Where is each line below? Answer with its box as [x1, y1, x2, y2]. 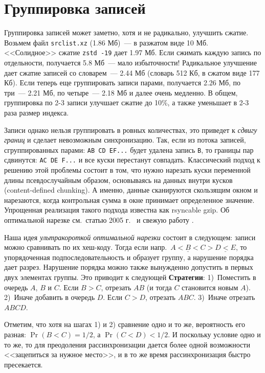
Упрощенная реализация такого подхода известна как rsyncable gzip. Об [4, 204, 230, 215]
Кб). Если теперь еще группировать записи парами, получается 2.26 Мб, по [4, 77, 241, 88]
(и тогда [146, 282, 172, 292]
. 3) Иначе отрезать [193, 292, 255, 302]
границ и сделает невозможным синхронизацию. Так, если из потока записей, [4, 134, 246, 145]
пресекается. [4, 359, 43, 369]
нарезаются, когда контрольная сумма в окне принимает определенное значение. [4, 194, 255, 205]
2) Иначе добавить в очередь [4, 292, 95, 302]
